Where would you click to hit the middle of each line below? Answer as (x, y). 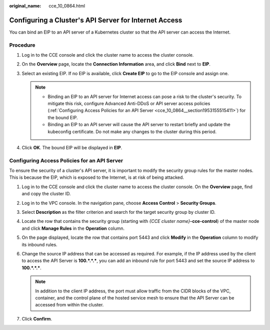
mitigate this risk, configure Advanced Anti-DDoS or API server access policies (129, 103)
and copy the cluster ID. (46, 194)
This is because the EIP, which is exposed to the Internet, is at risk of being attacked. (97, 177)
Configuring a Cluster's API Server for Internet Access (96, 20)
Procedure (22, 45)
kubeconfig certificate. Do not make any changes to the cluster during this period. (132, 131)
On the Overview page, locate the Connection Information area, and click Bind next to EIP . (116, 64)
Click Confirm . (37, 318)
